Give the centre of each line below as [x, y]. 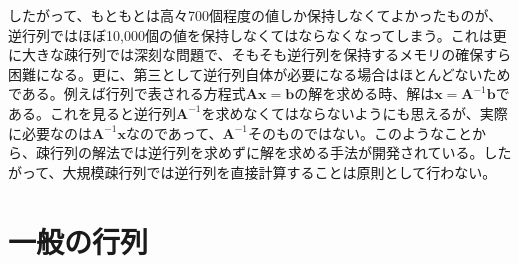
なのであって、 [174, 132]
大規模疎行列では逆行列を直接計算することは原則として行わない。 [279, 171]
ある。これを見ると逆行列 [92, 112]
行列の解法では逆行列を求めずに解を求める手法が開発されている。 [266, 152]
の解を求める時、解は [364, 93]
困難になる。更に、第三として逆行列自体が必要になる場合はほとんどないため [259, 73]
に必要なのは [50, 132]
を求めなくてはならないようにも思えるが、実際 [354, 112]
